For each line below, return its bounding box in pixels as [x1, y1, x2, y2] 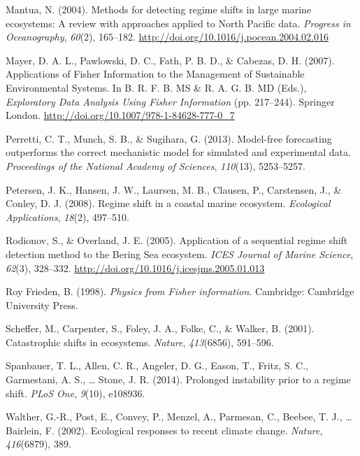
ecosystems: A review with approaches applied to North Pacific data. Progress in [6, 15, 351, 30]
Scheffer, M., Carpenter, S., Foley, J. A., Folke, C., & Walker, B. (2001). [6, 321, 315, 336]
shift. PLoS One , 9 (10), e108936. [6, 385, 145, 400]
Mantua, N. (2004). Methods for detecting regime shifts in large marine [6, 2, 312, 16]
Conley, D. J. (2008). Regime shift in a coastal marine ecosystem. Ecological [6, 196, 331, 211]
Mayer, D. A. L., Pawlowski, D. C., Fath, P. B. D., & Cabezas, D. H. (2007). [6, 52, 335, 67]
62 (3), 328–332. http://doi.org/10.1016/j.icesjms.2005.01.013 [6, 260, 265, 275]
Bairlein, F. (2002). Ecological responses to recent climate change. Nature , [6, 422, 323, 437]
